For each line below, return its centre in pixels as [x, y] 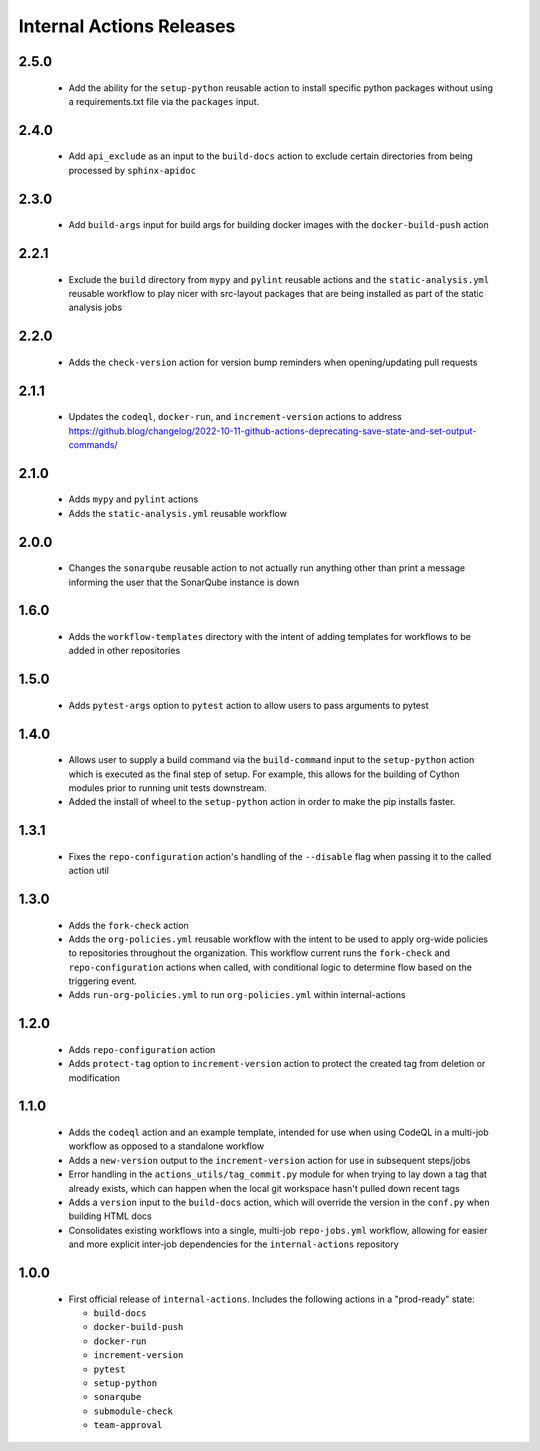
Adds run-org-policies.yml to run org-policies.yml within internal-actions [237, 995]
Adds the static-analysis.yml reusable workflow [177, 513]
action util [89, 871]
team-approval [128, 1425]
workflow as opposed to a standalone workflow [166, 1146]
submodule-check [133, 1411]
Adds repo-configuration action [142, 1049]
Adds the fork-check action [128, 925]
